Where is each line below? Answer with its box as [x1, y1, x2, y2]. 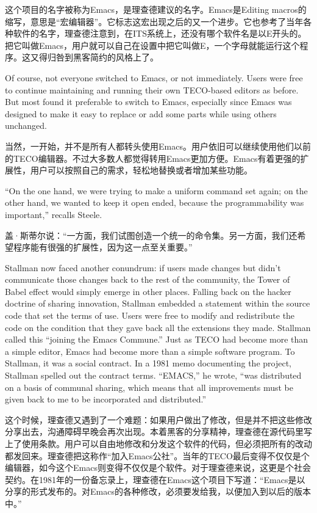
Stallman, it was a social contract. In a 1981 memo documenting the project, [5, 357, 291, 369]
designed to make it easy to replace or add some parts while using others [5, 107, 277, 120]
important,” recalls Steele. [5, 208, 102, 220]
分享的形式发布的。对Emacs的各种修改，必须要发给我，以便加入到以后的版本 [5, 485, 311, 498]
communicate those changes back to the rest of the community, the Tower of [5, 273, 290, 286]
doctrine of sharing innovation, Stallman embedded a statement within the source [5, 297, 310, 310]
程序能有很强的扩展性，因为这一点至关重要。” [13, 241, 193, 253]
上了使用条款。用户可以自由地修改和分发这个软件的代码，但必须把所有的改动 [5, 437, 312, 449]
